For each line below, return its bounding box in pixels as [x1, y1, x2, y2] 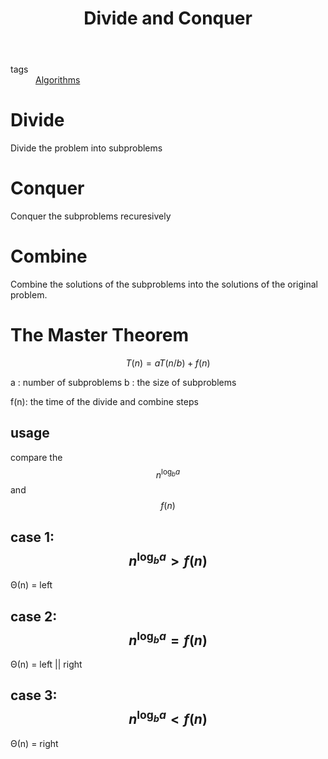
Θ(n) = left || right [10, 658, 83, 671]
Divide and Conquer [83, 7, 253, 30]
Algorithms [35, 74, 81, 86]
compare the [10, 451, 63, 463]
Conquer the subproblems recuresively [10, 210, 172, 222]
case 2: [10, 608, 58, 625]
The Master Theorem [10, 324, 190, 347]
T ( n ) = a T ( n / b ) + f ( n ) [125, 357, 211, 369]
